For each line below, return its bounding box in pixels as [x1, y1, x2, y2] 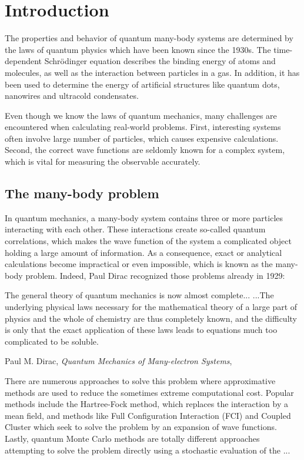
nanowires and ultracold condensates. [5, 89, 139, 102]
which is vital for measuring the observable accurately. [5, 155, 201, 168]
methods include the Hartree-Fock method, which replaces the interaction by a [5, 398, 288, 410]
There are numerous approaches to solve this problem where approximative [5, 374, 276, 386]
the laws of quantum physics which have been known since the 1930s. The [5, 43, 271, 55]
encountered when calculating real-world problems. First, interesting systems [5, 121, 281, 133]
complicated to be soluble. [5, 335, 99, 347]
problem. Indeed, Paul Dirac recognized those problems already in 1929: [25, 269, 285, 281]
